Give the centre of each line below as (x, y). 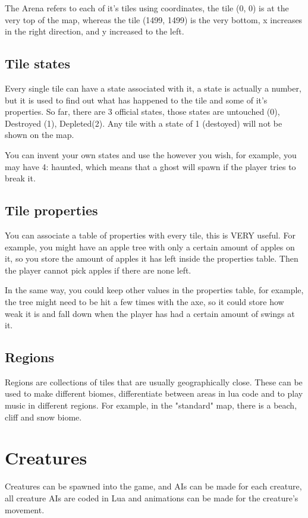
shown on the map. (40, 135)
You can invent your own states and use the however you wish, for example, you (151, 154)
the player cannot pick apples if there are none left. (98, 270)
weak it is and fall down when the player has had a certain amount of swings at (150, 313)
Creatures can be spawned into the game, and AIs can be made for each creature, (153, 486)
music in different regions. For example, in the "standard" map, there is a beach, (151, 405)
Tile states (37, 63)
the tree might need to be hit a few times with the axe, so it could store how (144, 301)
